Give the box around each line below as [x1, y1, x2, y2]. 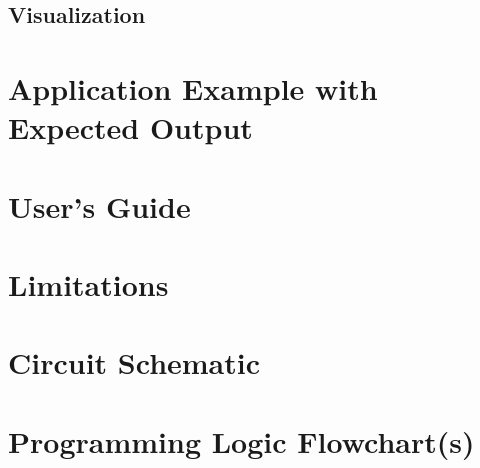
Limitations [8, 263, 169, 304]
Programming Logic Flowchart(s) [8, 420, 475, 461]
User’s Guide [8, 185, 191, 226]
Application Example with [8, 67, 378, 108]
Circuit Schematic [8, 342, 261, 383]
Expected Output [8, 107, 253, 148]
